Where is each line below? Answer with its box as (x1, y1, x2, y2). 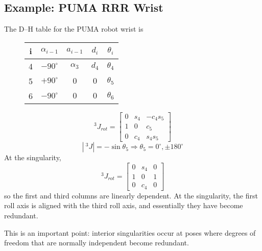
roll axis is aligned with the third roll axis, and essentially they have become (4, 200, 243, 211)
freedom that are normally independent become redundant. (4, 237, 189, 248)
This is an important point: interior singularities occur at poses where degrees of (4, 227, 256, 238)
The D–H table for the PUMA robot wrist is (4, 23, 144, 34)
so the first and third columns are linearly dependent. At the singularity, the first (4, 190, 258, 200)
